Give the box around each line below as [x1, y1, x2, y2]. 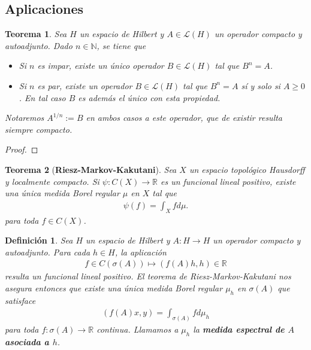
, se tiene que [96, 39, 146, 51]
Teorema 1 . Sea [5, 28, 67, 40]
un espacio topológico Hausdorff [189, 163, 305, 175]
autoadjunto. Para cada [5, 245, 90, 258]
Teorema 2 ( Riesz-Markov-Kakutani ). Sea [5, 163, 177, 175]
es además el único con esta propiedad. [78, 91, 221, 104]
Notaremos [5, 111, 44, 124]
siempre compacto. [5, 123, 73, 135]
